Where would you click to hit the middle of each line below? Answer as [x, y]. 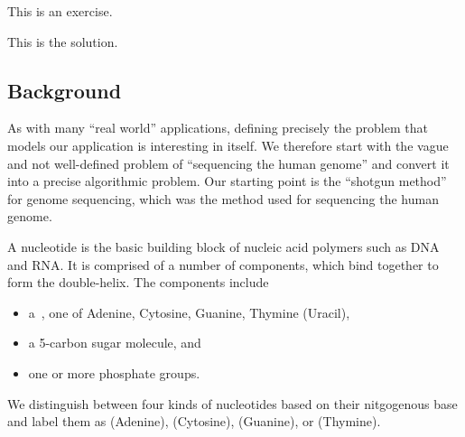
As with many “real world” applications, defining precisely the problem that [218, 128]
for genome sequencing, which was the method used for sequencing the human [223, 198]
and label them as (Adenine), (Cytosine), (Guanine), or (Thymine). [194, 421]
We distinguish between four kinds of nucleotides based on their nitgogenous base [232, 403]
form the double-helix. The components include [138, 282]
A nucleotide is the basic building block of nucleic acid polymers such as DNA [223, 246]
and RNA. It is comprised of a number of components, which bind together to [223, 264]
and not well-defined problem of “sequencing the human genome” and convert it [228, 163]
